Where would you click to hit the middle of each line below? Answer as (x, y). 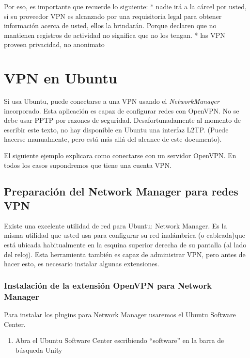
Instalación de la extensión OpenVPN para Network (108, 285)
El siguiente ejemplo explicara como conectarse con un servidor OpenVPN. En (120, 155)
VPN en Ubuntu (61, 78)
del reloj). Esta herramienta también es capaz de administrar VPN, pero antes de (125, 254)
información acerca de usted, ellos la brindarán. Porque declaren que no (110, 25)
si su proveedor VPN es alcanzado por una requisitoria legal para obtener (113, 16)
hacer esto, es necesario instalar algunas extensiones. (82, 264)
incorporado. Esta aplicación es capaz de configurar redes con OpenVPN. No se (122, 110)
